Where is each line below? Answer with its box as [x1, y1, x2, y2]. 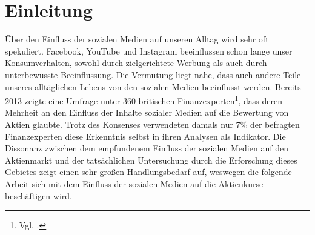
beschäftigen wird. [5, 189, 72, 202]
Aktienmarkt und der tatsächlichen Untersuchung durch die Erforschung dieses [5, 153, 297, 166]
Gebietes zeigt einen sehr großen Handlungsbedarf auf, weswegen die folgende [5, 165, 292, 178]
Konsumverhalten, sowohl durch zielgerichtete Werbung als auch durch [5, 56, 267, 69]
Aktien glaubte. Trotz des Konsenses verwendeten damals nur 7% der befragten [5, 117, 300, 130]
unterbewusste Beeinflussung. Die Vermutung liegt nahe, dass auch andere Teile [5, 68, 301, 81]
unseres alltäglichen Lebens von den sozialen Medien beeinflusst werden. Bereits [5, 80, 301, 93]
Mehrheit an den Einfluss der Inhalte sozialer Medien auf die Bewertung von [5, 106, 289, 119]
